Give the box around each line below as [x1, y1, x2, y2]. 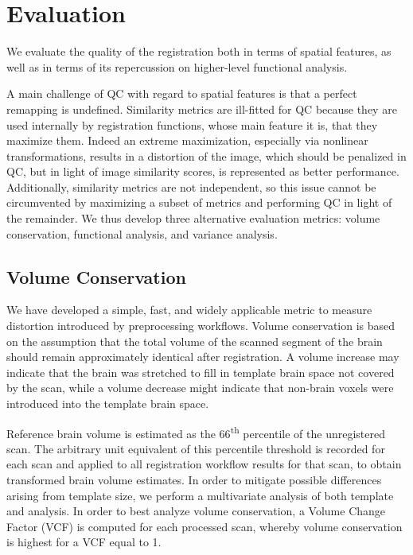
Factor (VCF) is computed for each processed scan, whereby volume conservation [6, 518, 403, 534]
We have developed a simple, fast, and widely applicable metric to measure [6, 301, 372, 318]
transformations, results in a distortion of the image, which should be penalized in [6, 147, 407, 164]
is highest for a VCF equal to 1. [6, 534, 162, 550]
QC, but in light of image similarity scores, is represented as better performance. [6, 163, 399, 180]
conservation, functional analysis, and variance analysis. [6, 225, 278, 242]
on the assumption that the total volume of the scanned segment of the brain [6, 332, 383, 349]
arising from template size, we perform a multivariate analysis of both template [6, 487, 394, 503]
